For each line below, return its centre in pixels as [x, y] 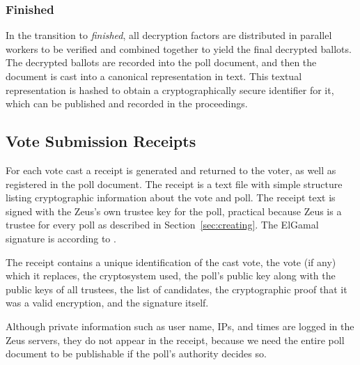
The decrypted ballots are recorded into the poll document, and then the [161, 62]
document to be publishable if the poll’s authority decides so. [136, 354]
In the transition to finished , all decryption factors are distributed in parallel [169, 35]
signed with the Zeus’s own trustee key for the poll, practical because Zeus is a [174, 211]
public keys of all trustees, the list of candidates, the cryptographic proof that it [177, 289]
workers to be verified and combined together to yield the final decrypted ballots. [179, 48]
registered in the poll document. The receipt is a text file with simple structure [174, 184]
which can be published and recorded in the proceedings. [127, 103]
